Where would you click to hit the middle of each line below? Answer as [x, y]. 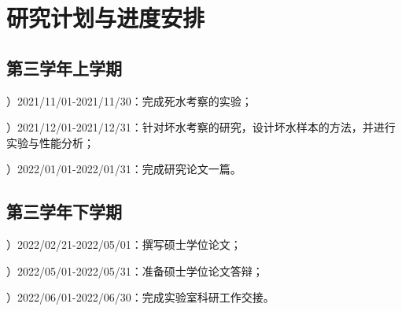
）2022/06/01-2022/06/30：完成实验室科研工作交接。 [140, 297]
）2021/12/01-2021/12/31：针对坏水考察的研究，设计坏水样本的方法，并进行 [201, 127]
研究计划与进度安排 [106, 18]
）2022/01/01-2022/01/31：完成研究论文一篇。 [124, 169]
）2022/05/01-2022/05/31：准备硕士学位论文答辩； [135, 270]
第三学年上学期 [64, 67]
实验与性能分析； [50, 142]
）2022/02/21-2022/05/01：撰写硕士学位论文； [124, 244]
